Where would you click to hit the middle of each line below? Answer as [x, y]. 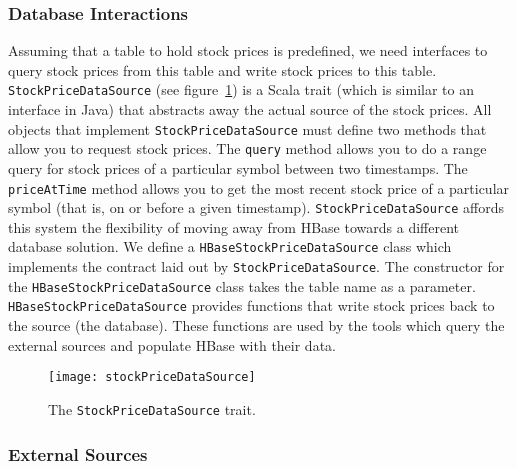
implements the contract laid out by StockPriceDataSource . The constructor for [256, 266]
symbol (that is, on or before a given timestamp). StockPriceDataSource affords [256, 207]
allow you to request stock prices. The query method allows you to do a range [247, 148]
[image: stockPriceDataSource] [152, 377]
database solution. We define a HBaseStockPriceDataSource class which [230, 246]
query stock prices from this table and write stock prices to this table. [222, 69]
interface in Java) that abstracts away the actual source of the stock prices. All [250, 109]
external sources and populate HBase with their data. [172, 344]
